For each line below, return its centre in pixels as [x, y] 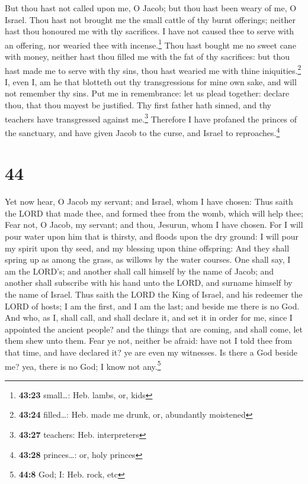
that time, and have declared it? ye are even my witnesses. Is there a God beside [151, 352]
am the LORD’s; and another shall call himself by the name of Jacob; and [139, 271]
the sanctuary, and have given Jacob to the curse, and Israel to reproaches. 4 [142, 131]
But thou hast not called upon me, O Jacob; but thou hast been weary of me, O [151, 8]
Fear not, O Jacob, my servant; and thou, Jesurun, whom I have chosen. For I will [154, 225]
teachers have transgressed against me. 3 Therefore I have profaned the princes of [151, 118]
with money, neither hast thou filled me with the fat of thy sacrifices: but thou [147, 57]
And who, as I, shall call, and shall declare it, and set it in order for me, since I [149, 317]
